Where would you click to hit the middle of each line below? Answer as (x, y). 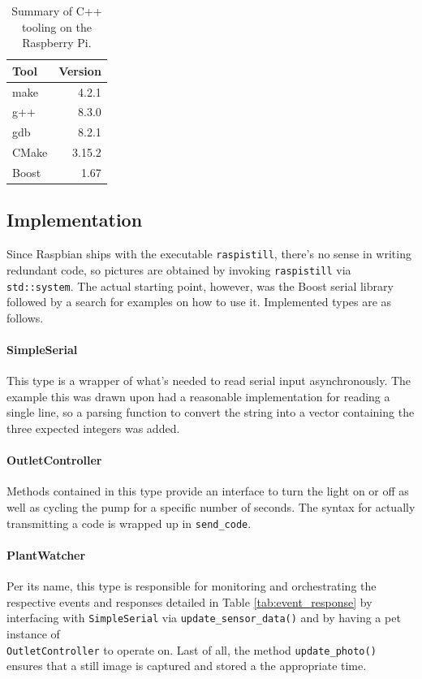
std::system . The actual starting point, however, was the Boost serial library (200, 285)
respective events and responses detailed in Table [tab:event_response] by (189, 601)
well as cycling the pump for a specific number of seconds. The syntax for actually (211, 507)
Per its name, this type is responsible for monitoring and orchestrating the (192, 586)
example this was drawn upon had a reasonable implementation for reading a (198, 396)
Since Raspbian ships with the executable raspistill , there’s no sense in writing (209, 254)
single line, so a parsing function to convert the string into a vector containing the (211, 412)
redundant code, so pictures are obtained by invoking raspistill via (179, 269)
